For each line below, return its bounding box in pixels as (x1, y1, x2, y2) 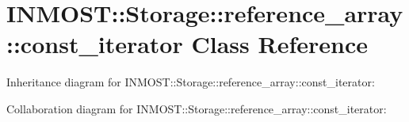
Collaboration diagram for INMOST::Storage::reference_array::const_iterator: (6, 100, 387, 116)
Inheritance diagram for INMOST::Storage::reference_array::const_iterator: (6, 74, 375, 90)
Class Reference (191, 28, 368, 60)
